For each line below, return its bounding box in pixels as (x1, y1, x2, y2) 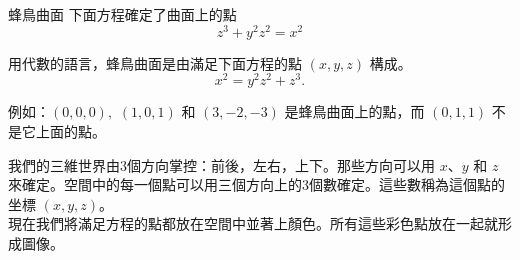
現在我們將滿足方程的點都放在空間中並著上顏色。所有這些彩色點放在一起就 (8, 213, 498, 234)
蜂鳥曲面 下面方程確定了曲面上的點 (8, 4, 237, 24)
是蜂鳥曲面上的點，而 (284, 101, 425, 122)
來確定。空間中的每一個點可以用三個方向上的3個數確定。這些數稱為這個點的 (8, 174, 505, 195)
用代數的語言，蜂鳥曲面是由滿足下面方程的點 (8, 52, 302, 73)
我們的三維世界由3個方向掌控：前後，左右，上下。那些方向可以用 (8, 154, 435, 175)
